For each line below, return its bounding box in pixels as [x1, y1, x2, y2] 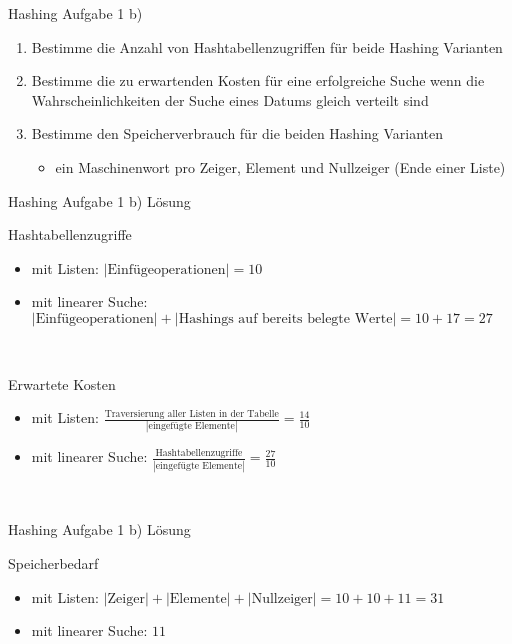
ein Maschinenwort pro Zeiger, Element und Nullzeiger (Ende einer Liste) [55, 156, 506, 177]
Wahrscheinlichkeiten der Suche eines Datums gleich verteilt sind [31, 89, 429, 110]
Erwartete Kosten [8, 373, 116, 394]
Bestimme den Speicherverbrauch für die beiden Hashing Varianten [31, 123, 444, 144]
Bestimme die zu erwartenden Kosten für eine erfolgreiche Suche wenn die [31, 70, 485, 91]
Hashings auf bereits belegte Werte [178, 311, 393, 326]
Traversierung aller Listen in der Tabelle [104, 408, 279, 419]
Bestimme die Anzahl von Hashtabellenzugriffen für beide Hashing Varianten [31, 36, 503, 57]
